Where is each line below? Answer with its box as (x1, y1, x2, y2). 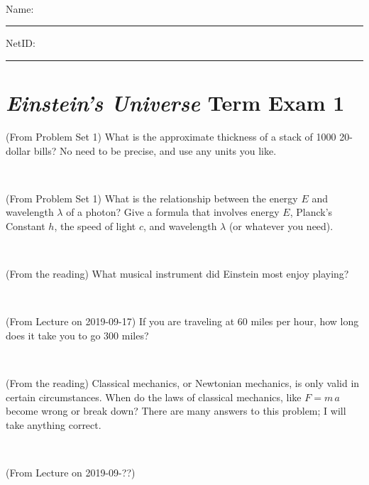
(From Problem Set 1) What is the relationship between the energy (6, 190, 298, 205)
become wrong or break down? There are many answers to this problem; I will (6, 403, 346, 418)
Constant (6, 218, 45, 233)
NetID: (6, 36, 35, 50)
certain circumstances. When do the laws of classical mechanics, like (6, 389, 302, 404)
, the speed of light (54, 218, 136, 233)
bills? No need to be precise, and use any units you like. (33, 143, 277, 158)
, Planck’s (290, 205, 333, 219)
